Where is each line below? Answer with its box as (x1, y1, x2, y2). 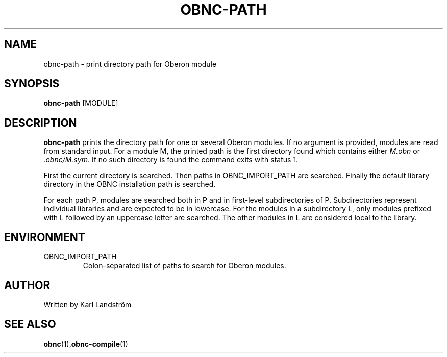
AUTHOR (4, 278, 51, 292)
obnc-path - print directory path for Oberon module (43, 59, 217, 68)
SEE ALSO (4, 318, 56, 331)
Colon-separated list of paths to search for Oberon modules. (83, 261, 286, 270)
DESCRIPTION (4, 116, 77, 129)
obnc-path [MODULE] (43, 99, 118, 108)
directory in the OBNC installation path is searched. (43, 180, 216, 189)
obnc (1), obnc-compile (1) (43, 339, 128, 348)
